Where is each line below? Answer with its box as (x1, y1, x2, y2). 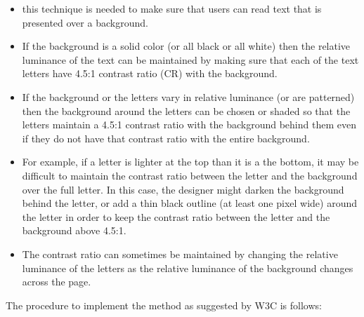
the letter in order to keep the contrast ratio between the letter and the (22, 209, 330, 224)
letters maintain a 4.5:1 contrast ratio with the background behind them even (22, 117, 356, 132)
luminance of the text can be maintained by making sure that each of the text (22, 52, 359, 67)
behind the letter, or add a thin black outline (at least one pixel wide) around (22, 196, 358, 210)
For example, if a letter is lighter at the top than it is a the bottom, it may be (22, 154, 359, 169)
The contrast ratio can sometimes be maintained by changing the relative (22, 246, 338, 261)
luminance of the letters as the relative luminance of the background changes (22, 260, 353, 275)
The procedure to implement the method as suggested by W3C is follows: (6, 297, 322, 312)
